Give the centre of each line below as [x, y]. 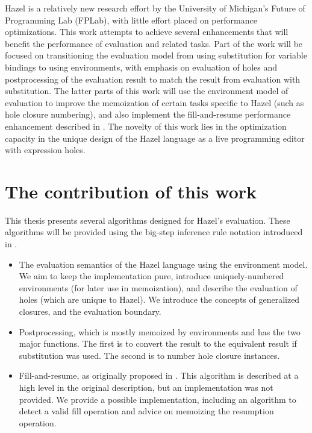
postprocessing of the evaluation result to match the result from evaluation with [153, 79]
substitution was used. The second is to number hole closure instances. [149, 355]
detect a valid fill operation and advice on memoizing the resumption [146, 411]
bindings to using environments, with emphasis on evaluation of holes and [141, 67]
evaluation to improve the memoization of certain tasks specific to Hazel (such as [154, 102]
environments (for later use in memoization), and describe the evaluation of [158, 287]
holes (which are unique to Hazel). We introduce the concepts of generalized [159, 299]
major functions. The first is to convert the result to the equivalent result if [158, 343]
